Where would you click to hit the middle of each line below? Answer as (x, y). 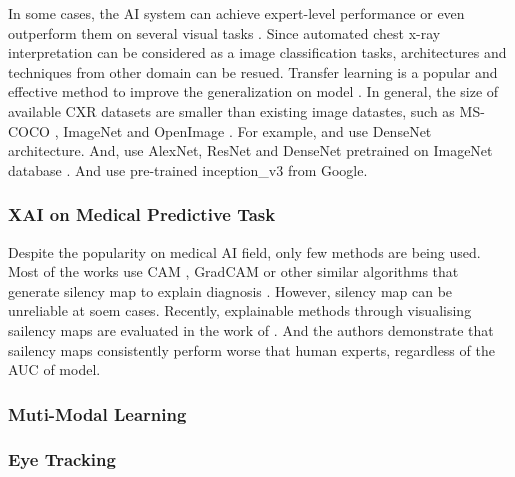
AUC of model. (54, 369)
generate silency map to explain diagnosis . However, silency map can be (230, 290)
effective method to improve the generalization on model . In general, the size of (253, 91)
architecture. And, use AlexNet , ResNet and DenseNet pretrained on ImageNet (250, 150)
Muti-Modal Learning (97, 413)
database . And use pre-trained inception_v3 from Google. (188, 169)
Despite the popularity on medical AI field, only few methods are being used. (244, 251)
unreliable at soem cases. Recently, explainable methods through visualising (240, 310)
